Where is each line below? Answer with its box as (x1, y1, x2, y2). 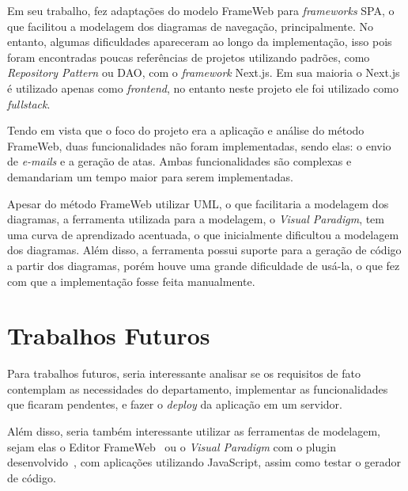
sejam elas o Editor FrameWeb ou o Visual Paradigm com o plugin (7, 438, 336, 455)
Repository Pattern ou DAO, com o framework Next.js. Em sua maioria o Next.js (7, 64, 400, 81)
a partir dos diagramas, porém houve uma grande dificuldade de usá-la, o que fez (7, 257, 400, 273)
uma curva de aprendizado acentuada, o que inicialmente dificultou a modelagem (7, 226, 399, 242)
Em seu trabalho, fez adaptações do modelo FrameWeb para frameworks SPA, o (7, 2, 395, 18)
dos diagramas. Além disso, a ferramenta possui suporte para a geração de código (7, 242, 402, 258)
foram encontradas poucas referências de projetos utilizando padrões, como (7, 48, 370, 65)
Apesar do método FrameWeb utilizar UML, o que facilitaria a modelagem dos (7, 195, 389, 211)
